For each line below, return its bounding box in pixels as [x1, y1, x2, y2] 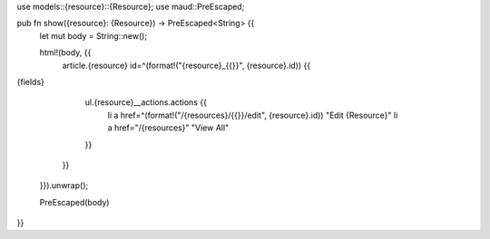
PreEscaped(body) [39, 196, 110, 207]
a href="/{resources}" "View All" [107, 122, 230, 133]
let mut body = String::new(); [39, 30, 148, 41]
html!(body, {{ [39, 47, 92, 58]
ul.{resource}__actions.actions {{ [84, 97, 208, 108]
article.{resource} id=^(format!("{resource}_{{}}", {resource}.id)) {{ [62, 60, 311, 71]
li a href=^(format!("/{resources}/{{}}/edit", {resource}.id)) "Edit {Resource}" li [107, 110, 398, 120]
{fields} [16, 76, 45, 87]
